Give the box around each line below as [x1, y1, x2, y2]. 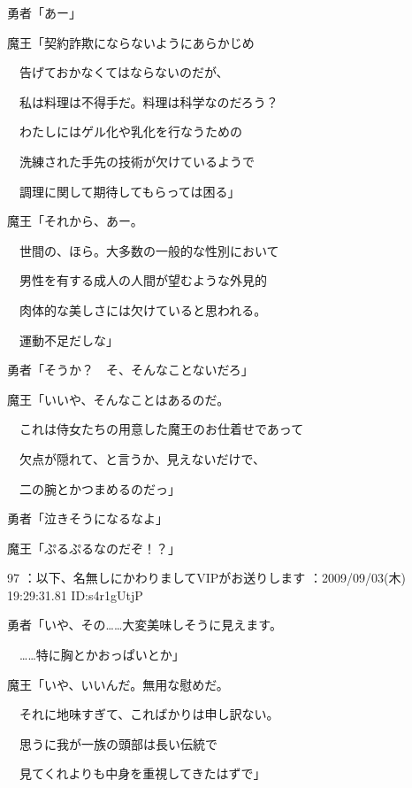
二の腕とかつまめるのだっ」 [19, 479, 180, 498]
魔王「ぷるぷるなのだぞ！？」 [7, 538, 180, 557]
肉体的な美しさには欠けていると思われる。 [19, 300, 267, 319]
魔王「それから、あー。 [7, 212, 143, 230]
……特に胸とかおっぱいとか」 [19, 645, 185, 664]
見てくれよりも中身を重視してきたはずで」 [19, 764, 266, 783]
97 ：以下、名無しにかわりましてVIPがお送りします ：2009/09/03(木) [7, 568, 406, 587]
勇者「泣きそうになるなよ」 [7, 509, 168, 528]
